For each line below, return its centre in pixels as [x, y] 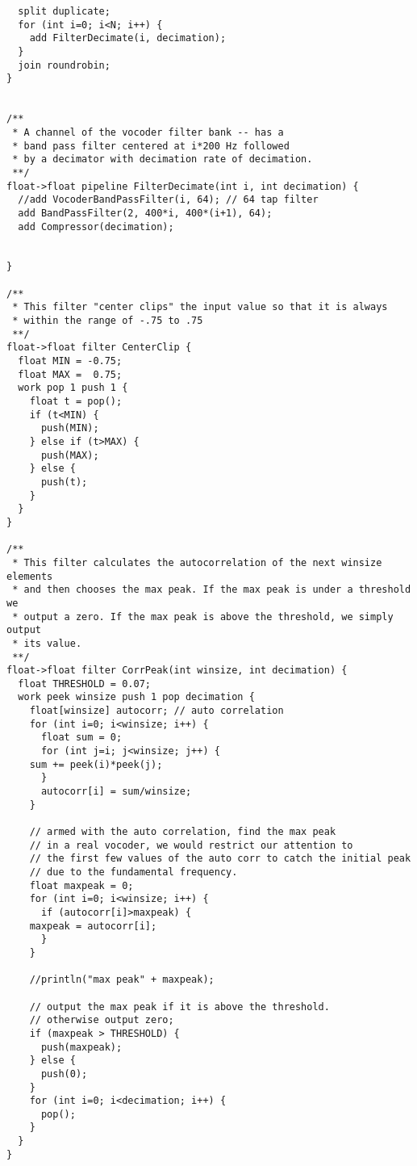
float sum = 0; [81, 738]
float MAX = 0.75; [70, 374]
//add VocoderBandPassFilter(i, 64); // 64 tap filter [168, 200]
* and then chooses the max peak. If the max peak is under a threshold [212, 590]
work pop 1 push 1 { [73, 388]
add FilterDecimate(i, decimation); [128, 38]
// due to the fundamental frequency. [133, 872]
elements [30, 576]
